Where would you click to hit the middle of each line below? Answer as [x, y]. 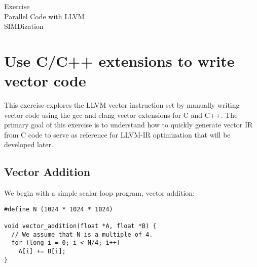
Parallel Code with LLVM [44, 16]
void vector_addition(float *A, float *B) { [80, 226]
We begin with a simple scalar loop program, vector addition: [99, 193]
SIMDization [24, 26]
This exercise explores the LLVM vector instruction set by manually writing [122, 105]
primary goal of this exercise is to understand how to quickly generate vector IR [128, 125]
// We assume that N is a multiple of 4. [82, 234]
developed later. [29, 144]
